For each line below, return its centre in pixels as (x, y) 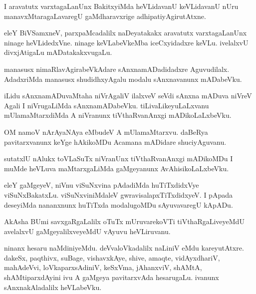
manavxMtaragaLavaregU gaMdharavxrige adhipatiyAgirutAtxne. (105, 16)
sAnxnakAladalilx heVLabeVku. (53, 287)
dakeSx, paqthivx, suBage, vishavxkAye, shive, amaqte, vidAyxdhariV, (112, 257)
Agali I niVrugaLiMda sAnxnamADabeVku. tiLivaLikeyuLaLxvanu (107, 105)
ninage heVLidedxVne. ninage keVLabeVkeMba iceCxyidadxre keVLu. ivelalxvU (126, 42)
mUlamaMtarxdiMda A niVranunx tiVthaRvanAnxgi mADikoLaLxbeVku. (118, 115)
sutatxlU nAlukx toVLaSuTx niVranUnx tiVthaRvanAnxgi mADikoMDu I (119, 158)
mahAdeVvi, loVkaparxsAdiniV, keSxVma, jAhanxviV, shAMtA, (103, 267)
